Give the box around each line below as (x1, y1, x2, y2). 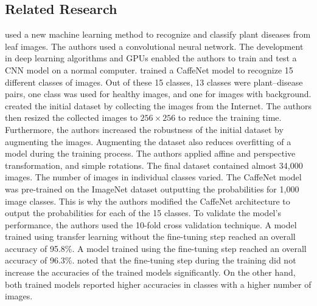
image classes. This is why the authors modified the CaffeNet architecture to (5, 194, 290, 207)
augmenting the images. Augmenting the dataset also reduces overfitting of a (5, 135, 291, 148)
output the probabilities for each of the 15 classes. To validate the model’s (5, 206, 281, 219)
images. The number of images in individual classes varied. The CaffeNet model (5, 171, 302, 183)
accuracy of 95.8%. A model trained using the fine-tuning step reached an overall (5, 242, 307, 254)
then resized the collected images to (5, 111, 138, 124)
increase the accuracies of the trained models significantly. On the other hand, (5, 266, 296, 279)
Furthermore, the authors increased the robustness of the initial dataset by (5, 123, 284, 135)
